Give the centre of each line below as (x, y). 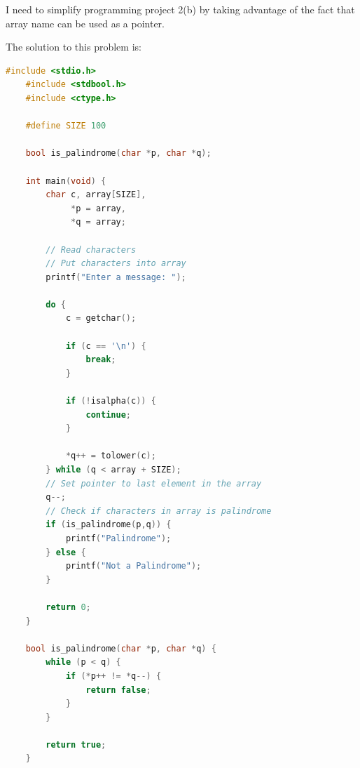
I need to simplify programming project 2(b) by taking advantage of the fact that (180, 9)
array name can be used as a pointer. (85, 23)
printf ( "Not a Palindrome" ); (133, 566)
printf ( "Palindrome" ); (118, 538)
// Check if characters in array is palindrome (159, 511)
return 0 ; (68, 607)
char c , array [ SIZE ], (96, 195)
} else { (66, 552)
